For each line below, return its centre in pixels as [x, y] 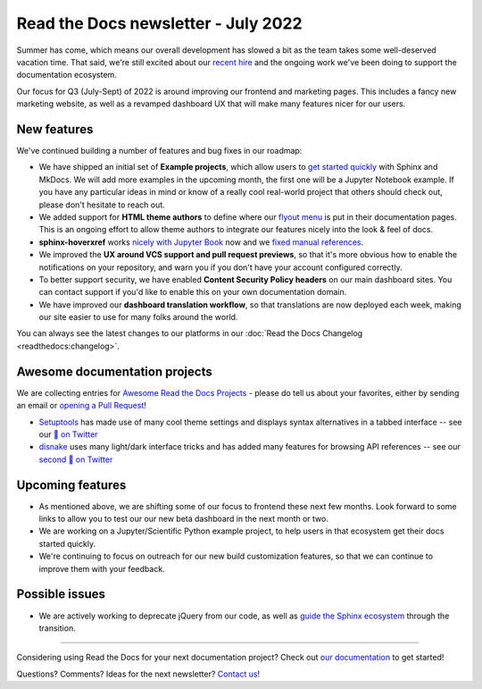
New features [55, 129]
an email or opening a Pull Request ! [81, 406]
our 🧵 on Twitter [68, 434]
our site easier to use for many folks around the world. [138, 317]
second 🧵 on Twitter [76, 459]
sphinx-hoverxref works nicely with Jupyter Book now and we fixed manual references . [201, 242]
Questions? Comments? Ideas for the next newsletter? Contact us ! [138, 674]
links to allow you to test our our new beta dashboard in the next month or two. [184, 519]
